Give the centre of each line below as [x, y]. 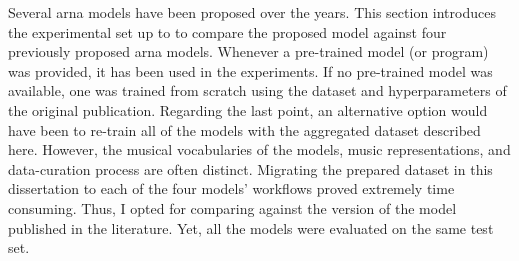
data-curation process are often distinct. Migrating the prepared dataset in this [250, 168]
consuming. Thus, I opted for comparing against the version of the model [232, 207]
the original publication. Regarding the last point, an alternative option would [248, 109]
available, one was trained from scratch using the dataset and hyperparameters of [257, 90]
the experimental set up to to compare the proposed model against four [227, 31]
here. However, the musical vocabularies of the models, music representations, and [259, 149]
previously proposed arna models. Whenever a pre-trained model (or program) [248, 51]
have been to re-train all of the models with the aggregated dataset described [244, 129]
